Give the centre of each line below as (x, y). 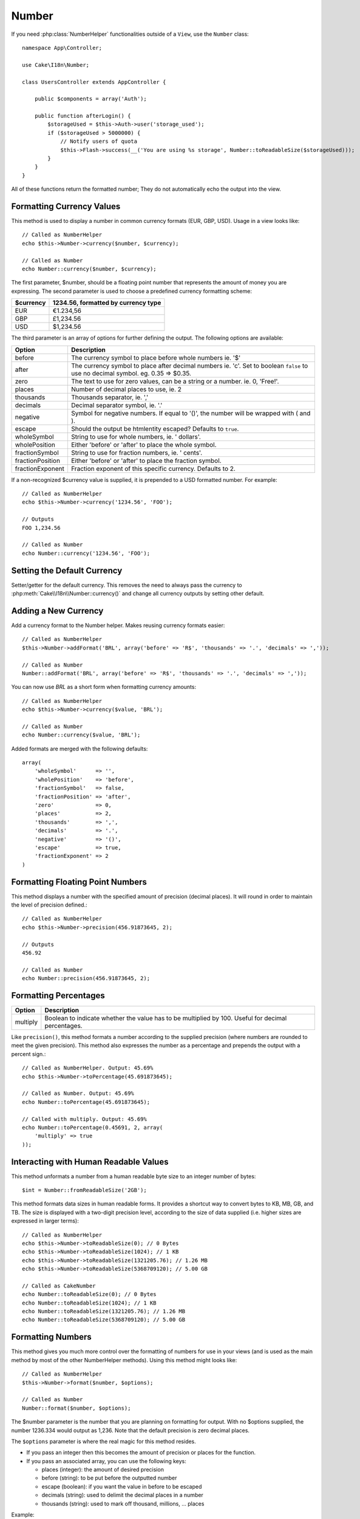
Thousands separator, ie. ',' (110, 397)
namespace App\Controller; (62, 48)
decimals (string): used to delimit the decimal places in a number (122, 1495)
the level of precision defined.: (49, 905)
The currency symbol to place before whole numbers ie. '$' (156, 357)
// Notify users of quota (99, 142)
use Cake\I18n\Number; (56, 65)
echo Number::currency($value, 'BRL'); (81, 735)
